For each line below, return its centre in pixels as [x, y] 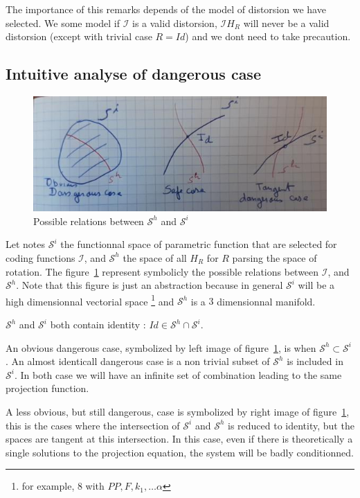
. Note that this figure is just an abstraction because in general [150, 285]
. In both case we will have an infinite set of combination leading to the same [178, 374]
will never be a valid [286, 23]
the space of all [155, 257]
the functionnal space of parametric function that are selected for [199, 244]
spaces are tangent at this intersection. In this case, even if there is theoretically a [179, 439]
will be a [316, 285]
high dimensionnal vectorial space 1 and [90, 300]
